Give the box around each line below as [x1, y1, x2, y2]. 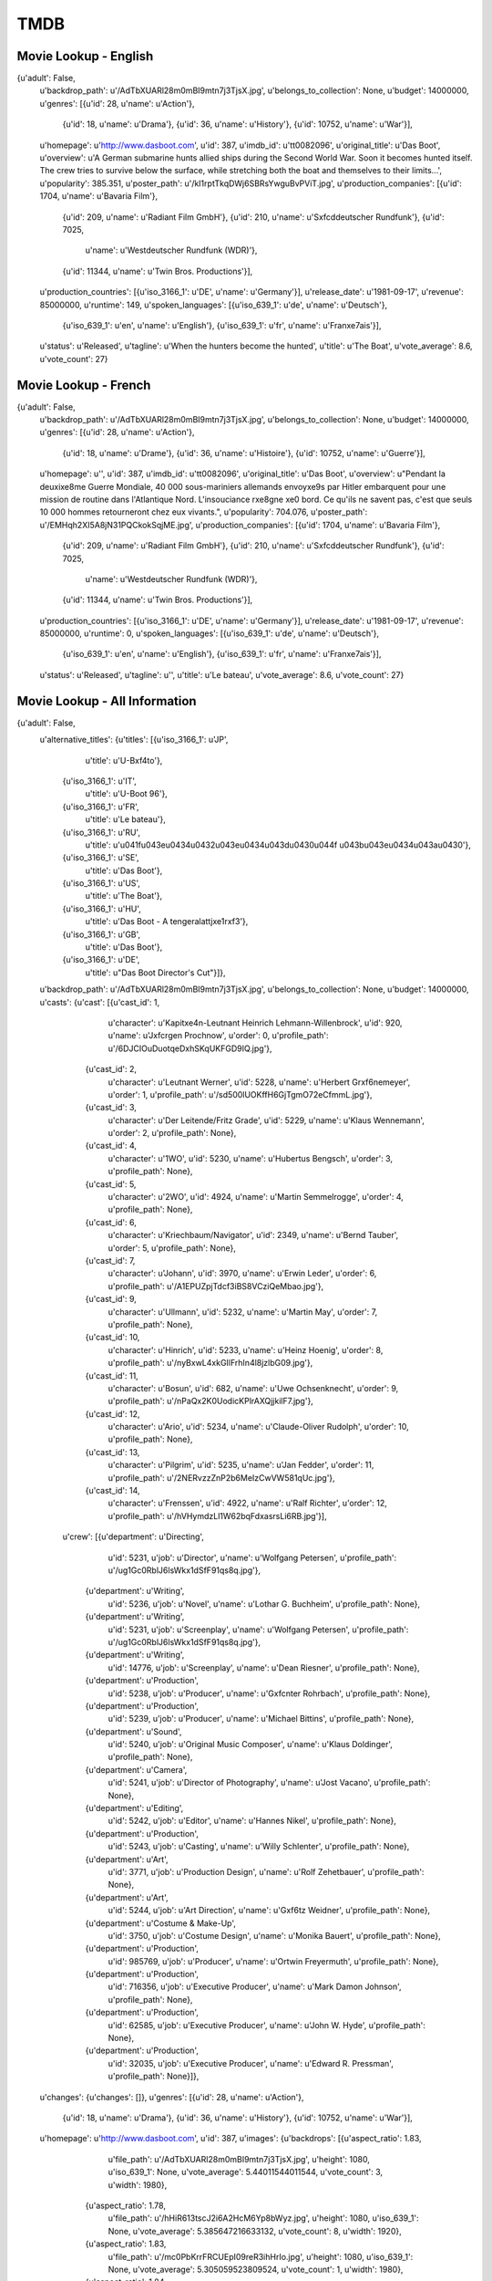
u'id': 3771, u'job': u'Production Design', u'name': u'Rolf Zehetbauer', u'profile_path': [108, 1866, 425, 1877]
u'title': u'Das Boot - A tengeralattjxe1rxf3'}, [85, 916, 249, 927]
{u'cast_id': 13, [85, 1446, 140, 1457]
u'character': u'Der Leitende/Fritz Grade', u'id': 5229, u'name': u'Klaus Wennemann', [108, 1114, 425, 1126]
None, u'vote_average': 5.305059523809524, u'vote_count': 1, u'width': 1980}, [108, 2264, 404, 2275]
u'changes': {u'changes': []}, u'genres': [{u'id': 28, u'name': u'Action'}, [39, 2091, 304, 2102]
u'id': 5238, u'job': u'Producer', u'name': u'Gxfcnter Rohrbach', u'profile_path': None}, [108, 1688, 431, 1699]
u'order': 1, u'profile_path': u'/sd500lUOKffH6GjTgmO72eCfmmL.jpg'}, [108, 1088, 373, 1099]
